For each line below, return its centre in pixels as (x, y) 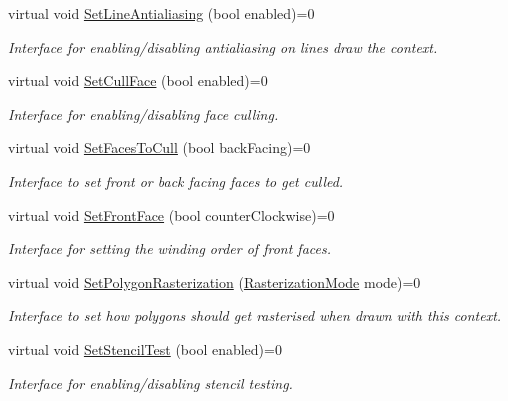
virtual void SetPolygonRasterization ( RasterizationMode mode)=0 (214, 281)
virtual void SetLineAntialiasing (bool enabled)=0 (161, 13)
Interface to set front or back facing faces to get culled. (176, 180)
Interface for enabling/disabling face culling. (143, 113)
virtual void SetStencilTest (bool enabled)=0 (145, 348)
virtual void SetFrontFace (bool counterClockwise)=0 (171, 214)
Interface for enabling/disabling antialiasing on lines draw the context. (223, 46)
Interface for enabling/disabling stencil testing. (150, 382)
